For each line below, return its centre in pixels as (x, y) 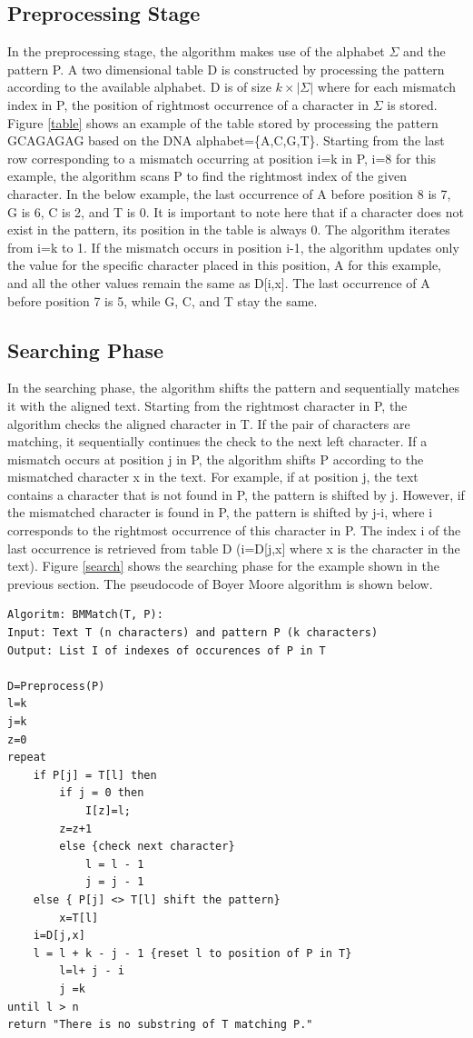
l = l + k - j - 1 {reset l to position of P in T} (192, 953)
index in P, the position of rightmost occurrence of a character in (188, 104)
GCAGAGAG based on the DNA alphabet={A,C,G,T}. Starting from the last (226, 140)
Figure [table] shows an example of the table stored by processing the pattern (223, 122)
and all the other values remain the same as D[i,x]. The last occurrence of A (219, 282)
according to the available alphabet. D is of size (139, 87)
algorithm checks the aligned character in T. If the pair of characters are (209, 423)
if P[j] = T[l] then (95, 775)
